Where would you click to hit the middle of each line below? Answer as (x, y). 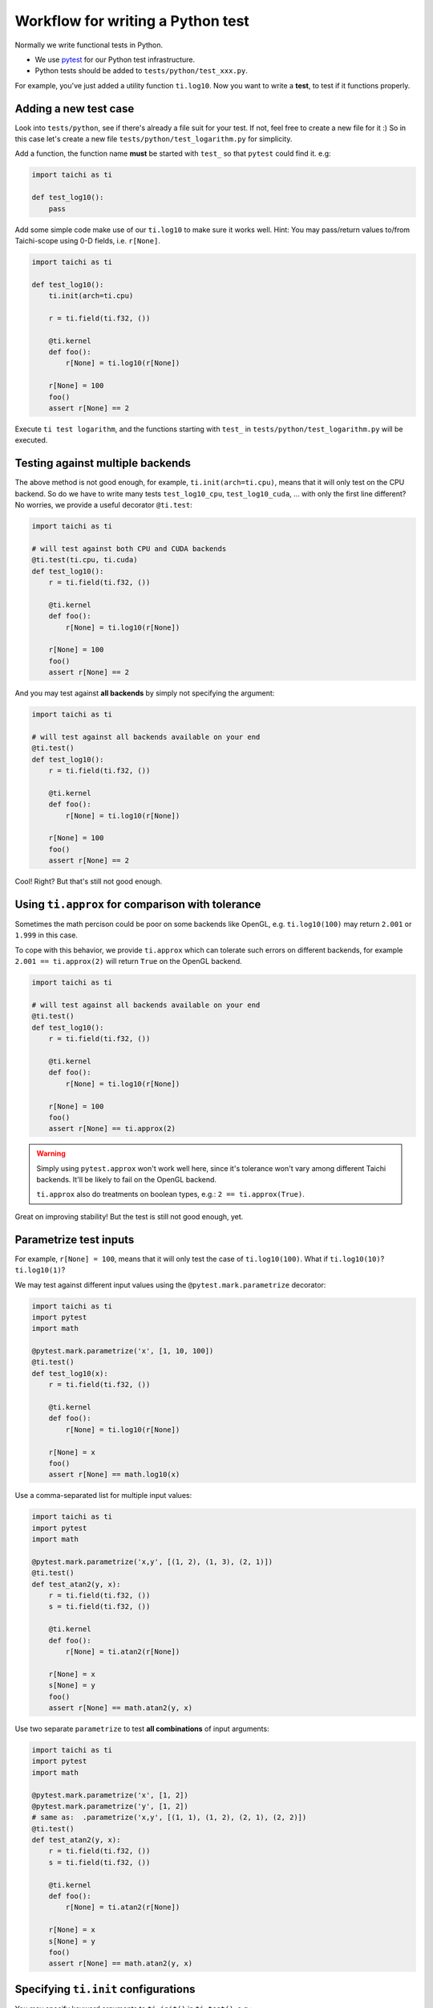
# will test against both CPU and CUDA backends (129, 549)
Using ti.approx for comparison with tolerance (138, 904)
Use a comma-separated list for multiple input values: (103, 1496)
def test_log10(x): (70, 1373)
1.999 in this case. (46, 935)
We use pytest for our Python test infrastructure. (115, 59)
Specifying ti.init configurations (105, 1989)
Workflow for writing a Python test (132, 21)
